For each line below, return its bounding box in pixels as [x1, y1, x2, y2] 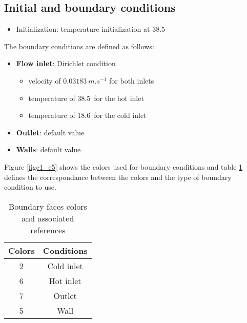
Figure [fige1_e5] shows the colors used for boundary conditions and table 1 [4, 161, 243, 172]
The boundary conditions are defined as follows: [4, 41, 154, 51]
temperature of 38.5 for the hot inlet [28, 92, 144, 103]
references [30, 224, 66, 236]
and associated [22, 212, 74, 224]
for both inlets [109, 75, 154, 86]
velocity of [28, 75, 61, 86]
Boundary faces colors [8, 200, 87, 212]
